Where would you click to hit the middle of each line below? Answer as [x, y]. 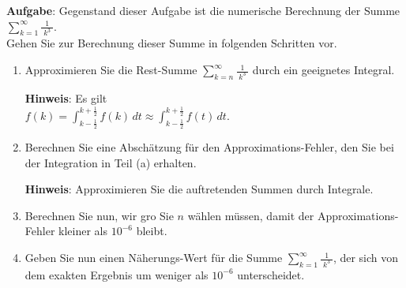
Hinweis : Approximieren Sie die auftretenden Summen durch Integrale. [199, 189]
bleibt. [152, 231]
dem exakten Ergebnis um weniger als [117, 274]
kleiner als [83, 231]
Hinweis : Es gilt [66, 97]
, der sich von [366, 258]
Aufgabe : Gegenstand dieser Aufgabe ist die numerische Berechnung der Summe [203, 10]
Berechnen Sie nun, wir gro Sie [99, 215]
